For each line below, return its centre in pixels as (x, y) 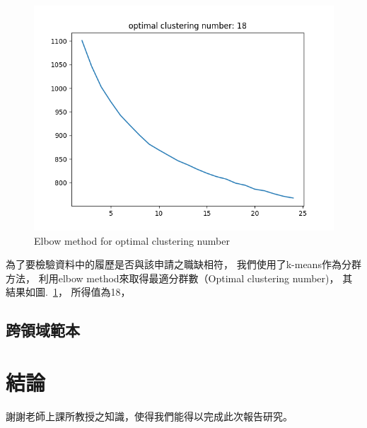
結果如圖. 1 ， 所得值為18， (68, 292)
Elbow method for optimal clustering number (132, 240)
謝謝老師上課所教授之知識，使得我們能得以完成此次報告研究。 (149, 416)
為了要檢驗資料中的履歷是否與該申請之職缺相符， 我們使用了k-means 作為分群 (183, 264)
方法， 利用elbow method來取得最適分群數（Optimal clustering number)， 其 (179, 278)
